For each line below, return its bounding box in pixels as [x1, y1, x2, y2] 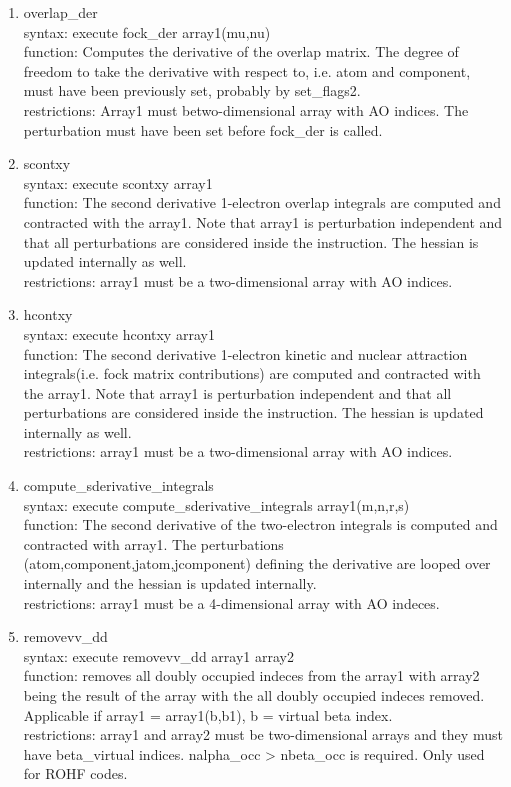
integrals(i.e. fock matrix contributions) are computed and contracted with [23, 363, 481, 384]
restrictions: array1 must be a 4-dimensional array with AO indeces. [23, 592, 440, 613]
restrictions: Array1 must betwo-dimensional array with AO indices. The [23, 99, 469, 120]
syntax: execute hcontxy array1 [23, 323, 215, 344]
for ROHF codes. [23, 763, 128, 784]
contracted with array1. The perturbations [23, 533, 284, 554]
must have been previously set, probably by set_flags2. [23, 80, 361, 101]
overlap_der [23, 2, 98, 22]
